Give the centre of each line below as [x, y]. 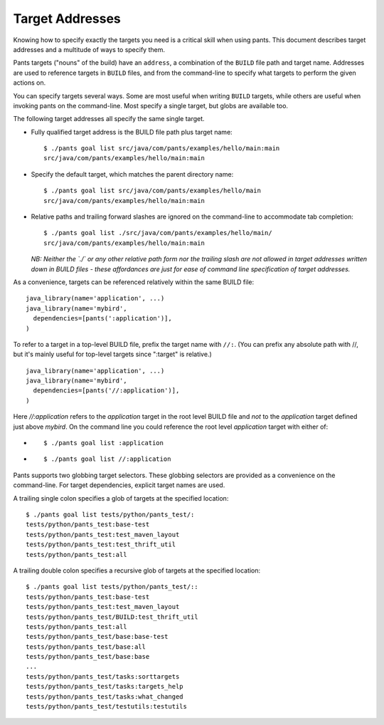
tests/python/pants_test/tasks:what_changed [105, 697]
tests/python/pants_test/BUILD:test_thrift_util [112, 617]
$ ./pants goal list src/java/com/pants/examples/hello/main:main [162, 148]
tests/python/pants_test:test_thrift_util [101, 544]
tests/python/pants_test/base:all [86, 647]
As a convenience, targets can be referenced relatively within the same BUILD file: [134, 282]
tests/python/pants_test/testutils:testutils [107, 706]
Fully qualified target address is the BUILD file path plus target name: [132, 132]
